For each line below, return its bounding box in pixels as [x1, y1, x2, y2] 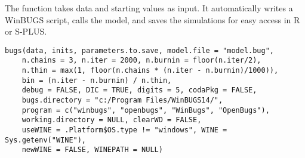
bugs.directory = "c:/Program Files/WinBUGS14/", [21, 96, 223, 105]
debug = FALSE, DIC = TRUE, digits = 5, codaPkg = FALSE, [21, 86, 257, 95]
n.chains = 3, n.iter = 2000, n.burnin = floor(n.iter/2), [21, 56, 261, 65]
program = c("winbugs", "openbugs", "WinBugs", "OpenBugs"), [21, 106, 270, 114]
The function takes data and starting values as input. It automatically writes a [5, 2, 293, 14]
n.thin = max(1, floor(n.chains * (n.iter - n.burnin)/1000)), [21, 66, 279, 75]
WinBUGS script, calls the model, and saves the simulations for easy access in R [5, 13, 300, 26]
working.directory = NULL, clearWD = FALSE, [21, 116, 202, 125]
